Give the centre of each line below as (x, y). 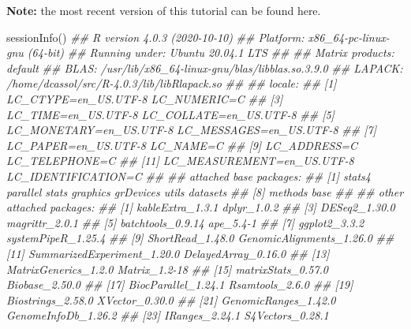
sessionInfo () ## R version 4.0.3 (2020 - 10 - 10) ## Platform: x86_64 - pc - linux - (198, 37)
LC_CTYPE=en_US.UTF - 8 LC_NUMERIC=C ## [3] (145, 98)
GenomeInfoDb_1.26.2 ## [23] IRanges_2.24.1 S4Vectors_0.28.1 (168, 315)
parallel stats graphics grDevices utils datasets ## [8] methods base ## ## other (205, 191)
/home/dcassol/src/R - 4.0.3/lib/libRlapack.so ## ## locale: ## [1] (172, 83)
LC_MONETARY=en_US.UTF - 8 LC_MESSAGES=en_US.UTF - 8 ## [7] (192, 130)
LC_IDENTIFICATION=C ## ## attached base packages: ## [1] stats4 (189, 176)
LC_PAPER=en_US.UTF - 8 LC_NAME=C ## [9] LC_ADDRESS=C (182, 145)
